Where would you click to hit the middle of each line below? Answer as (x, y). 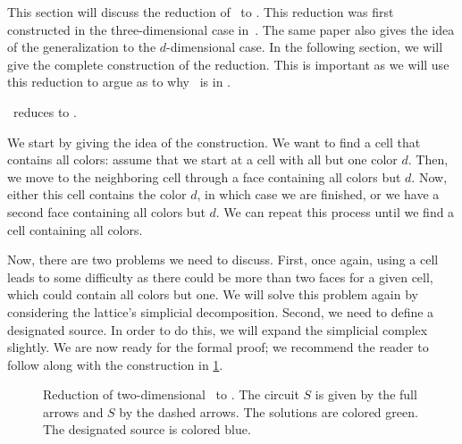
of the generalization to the (82, 47)
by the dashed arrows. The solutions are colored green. (269, 411)
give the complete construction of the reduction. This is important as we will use (228, 64)
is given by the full (366, 394)
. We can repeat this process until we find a (335, 211)
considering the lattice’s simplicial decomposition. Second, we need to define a (221, 311)
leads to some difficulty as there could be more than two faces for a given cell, (220, 276)
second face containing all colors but (106, 211)
